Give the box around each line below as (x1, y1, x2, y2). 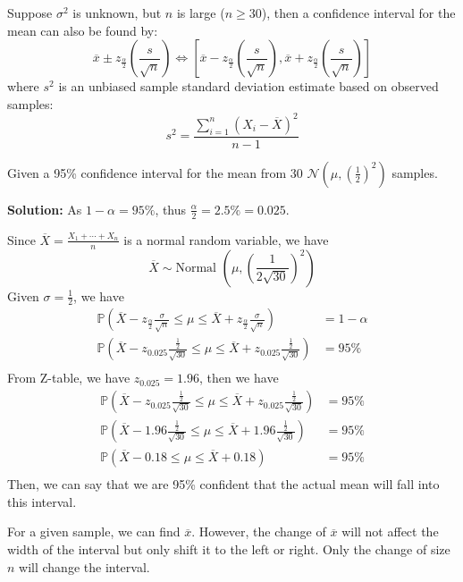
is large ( (176, 4, 225, 21)
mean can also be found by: (7, 21, 158, 39)
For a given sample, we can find (7, 522, 181, 541)
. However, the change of (191, 522, 326, 541)
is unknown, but (72, 4, 162, 21)
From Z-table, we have (7, 368, 130, 387)
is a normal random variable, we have (123, 230, 329, 249)
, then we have (198, 368, 279, 387)
